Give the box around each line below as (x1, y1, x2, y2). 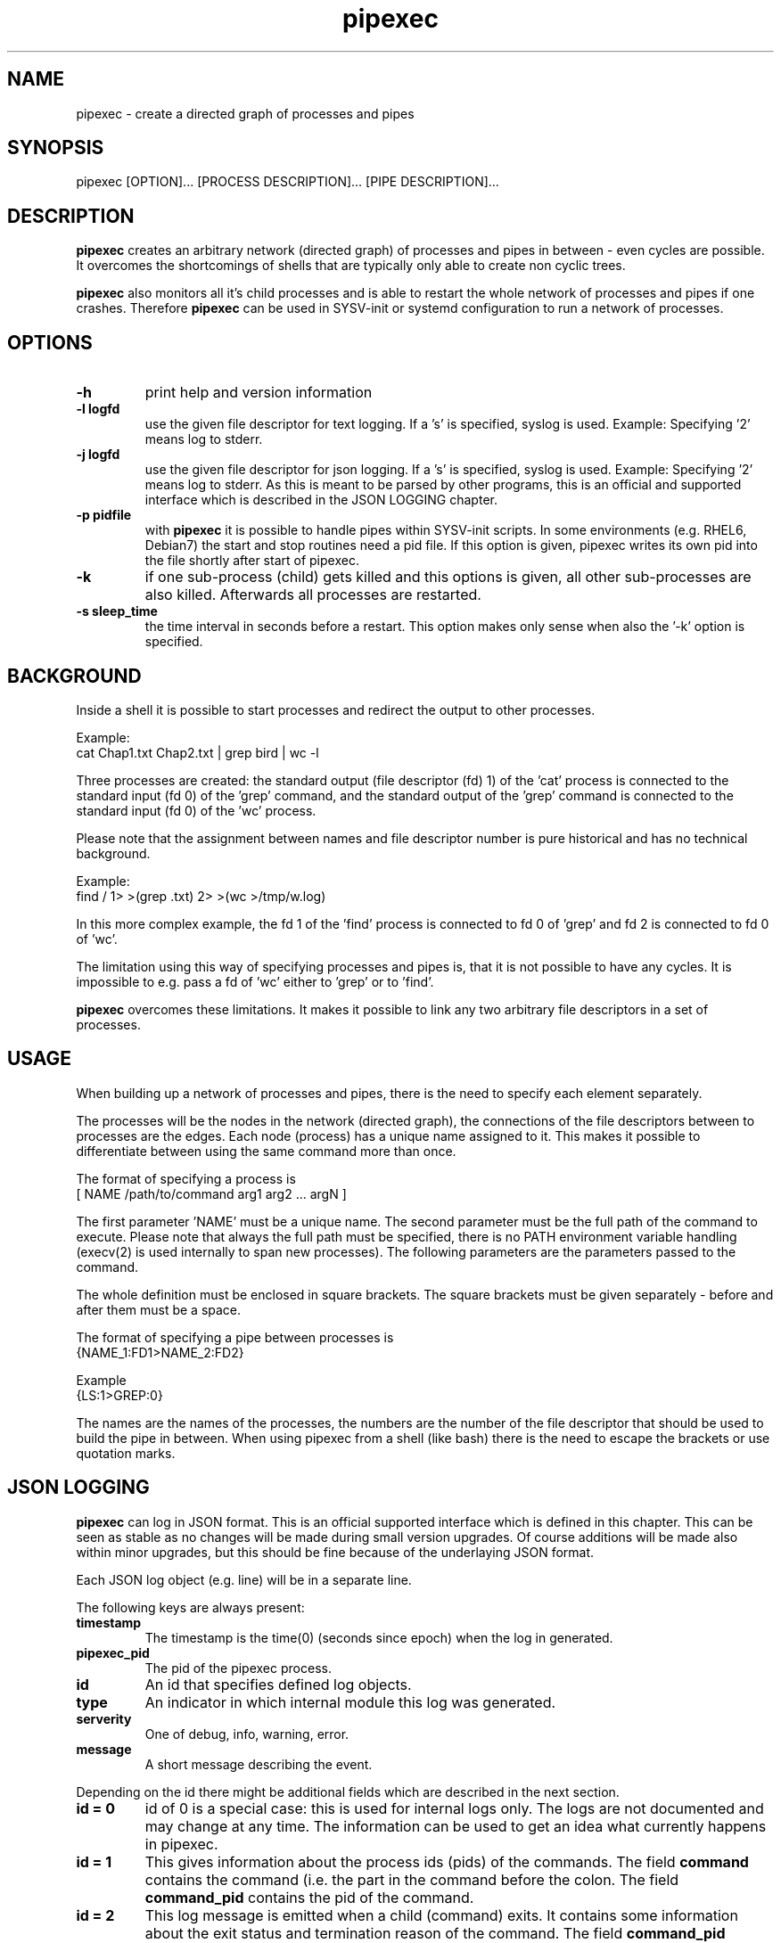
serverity (76, 1710, 132, 1726)
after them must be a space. (76, 1301, 242, 1317)
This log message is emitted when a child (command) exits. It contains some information (144, 1906, 738, 1924)
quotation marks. (76, 1445, 176, 1461)
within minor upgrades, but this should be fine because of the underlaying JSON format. (76, 1544, 595, 1560)
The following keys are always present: (76, 1599, 305, 1615)
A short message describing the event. (144, 1756, 373, 1772)
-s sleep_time (76, 603, 158, 619)
